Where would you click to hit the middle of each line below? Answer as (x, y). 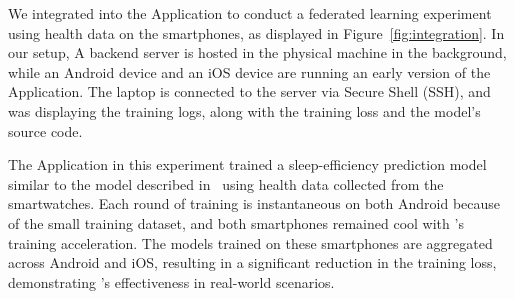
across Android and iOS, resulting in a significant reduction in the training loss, (252, 262)
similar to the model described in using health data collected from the (226, 183)
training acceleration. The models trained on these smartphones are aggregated (250, 242)
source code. (45, 130)
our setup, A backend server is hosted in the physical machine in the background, (257, 52)
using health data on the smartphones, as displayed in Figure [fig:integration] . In (256, 32)
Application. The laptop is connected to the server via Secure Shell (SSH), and (249, 91)
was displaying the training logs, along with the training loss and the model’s (244, 110)
